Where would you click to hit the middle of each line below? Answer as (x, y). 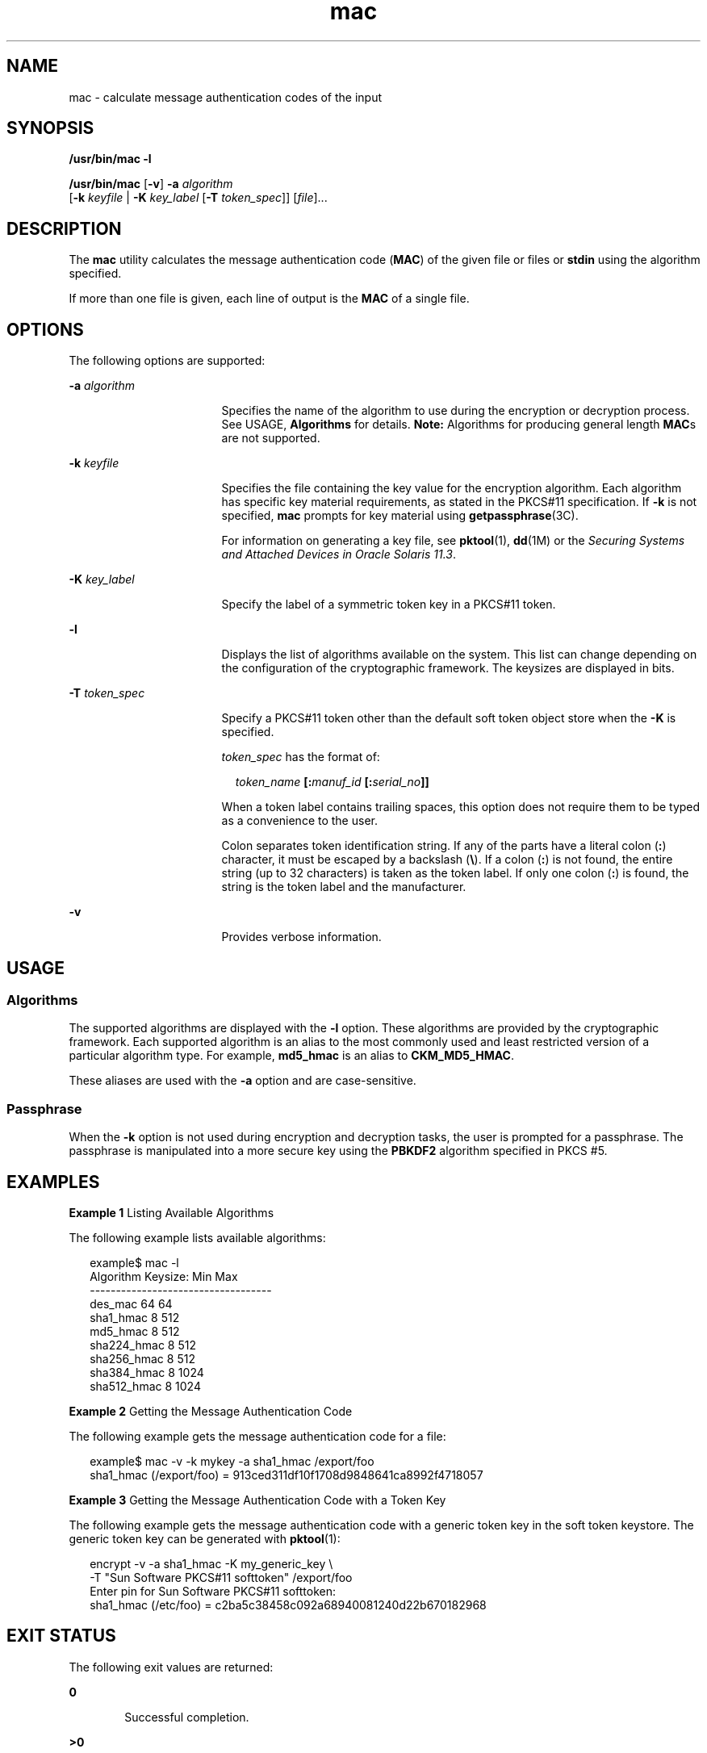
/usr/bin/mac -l (110, 159)
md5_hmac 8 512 (135, 1331)
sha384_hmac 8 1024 (147, 1372)
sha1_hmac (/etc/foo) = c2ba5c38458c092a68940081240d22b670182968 (288, 1604)
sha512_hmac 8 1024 (145, 1386)
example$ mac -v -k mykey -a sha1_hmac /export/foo (232, 1461)
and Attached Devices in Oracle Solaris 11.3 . (339, 554)
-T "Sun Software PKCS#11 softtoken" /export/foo (221, 1577)
